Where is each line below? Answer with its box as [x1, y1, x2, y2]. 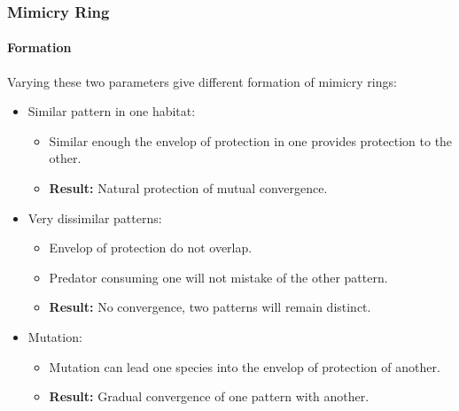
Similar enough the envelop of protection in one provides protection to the [49, 131, 453, 150]
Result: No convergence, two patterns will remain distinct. [49, 298, 371, 316]
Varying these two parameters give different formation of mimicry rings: [7, 72, 397, 90]
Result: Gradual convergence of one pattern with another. [49, 387, 370, 406]
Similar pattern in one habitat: [27, 102, 196, 120]
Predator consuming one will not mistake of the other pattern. [49, 268, 388, 286]
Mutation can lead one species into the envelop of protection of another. [49, 357, 440, 376]
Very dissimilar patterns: [27, 208, 162, 227]
